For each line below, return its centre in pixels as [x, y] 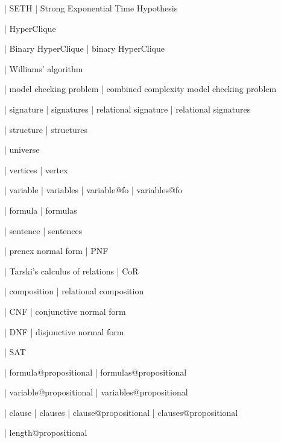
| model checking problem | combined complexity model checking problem [140, 89]
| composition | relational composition [74, 291]
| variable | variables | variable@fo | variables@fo [93, 190]
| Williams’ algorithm [44, 68]
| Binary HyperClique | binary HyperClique [85, 48]
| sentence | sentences [43, 230]
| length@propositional [46, 432]
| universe [22, 150]
